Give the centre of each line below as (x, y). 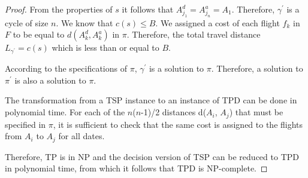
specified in (25, 124)
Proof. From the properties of (59, 9)
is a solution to (176, 68)
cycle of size (27, 22)
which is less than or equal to (105, 47)
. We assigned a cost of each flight (218, 22)
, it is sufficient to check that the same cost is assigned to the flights (178, 124)
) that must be (256, 112)
